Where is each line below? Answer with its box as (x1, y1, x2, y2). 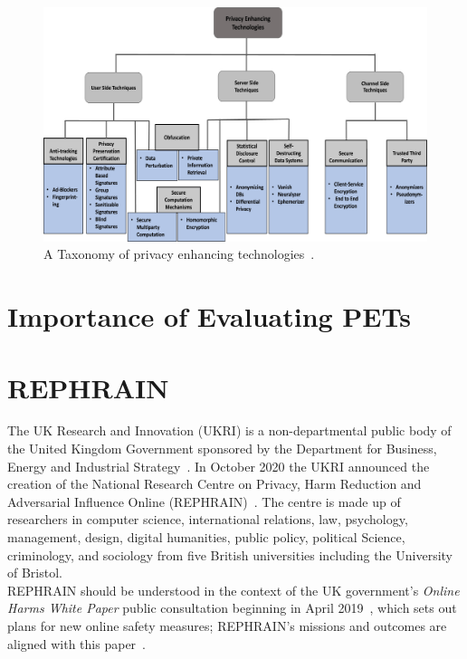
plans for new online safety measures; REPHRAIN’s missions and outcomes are (7, 616, 447, 635)
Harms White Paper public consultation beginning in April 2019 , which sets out (7, 598, 457, 617)
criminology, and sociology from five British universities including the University (7, 545, 453, 564)
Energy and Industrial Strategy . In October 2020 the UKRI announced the (7, 456, 430, 475)
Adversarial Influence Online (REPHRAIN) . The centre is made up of (7, 492, 401, 511)
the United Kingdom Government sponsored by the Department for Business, (7, 439, 437, 458)
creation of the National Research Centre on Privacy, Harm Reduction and (7, 474, 422, 493)
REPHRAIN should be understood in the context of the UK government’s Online (7, 580, 460, 599)
